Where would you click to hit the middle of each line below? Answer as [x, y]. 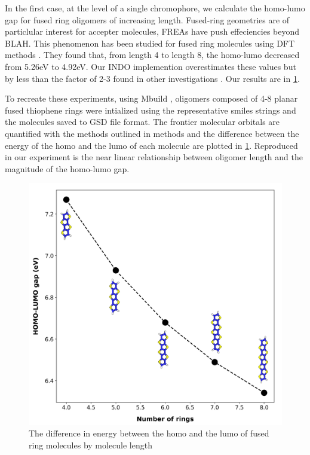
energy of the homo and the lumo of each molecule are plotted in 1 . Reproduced [151, 145]
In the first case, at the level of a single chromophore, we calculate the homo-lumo [155, 8]
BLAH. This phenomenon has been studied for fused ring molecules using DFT [150, 43]
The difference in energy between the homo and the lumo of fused [149, 433]
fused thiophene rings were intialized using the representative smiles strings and [151, 110]
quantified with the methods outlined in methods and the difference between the [152, 133]
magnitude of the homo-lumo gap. [67, 168]
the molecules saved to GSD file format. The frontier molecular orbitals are [142, 122]
